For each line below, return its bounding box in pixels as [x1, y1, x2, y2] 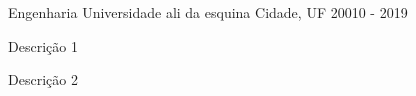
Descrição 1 [8, 35, 78, 56]
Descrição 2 [8, 69, 78, 90]
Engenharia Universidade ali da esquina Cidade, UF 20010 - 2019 [8, 2, 408, 22]
